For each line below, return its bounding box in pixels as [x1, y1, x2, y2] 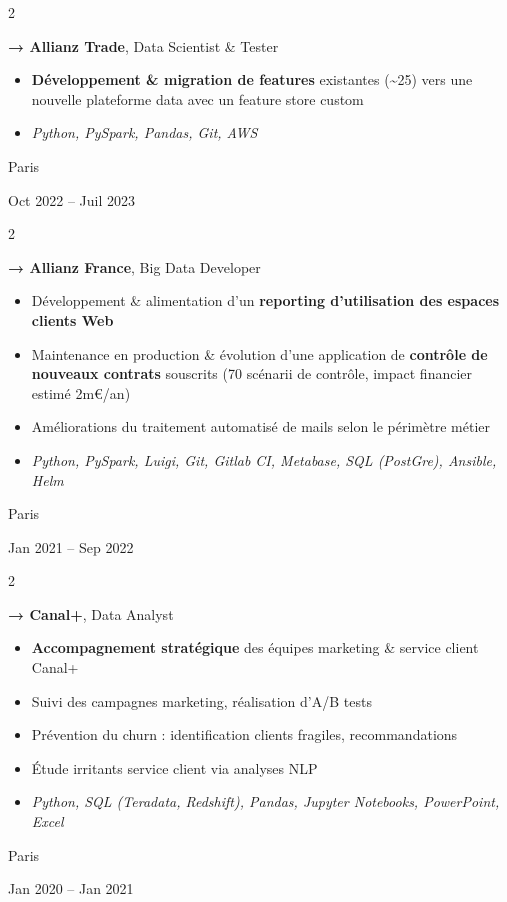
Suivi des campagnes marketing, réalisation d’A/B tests [31, 690, 372, 711]
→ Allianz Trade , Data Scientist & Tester [8, 35, 279, 56]
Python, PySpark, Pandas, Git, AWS [31, 122, 258, 143]
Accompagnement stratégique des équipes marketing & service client [31, 637, 479, 658]
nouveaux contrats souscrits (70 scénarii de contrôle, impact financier [31, 363, 473, 384]
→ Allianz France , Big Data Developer [8, 256, 261, 277]
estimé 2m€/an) [31, 382, 131, 403]
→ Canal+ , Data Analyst [8, 603, 174, 624]
